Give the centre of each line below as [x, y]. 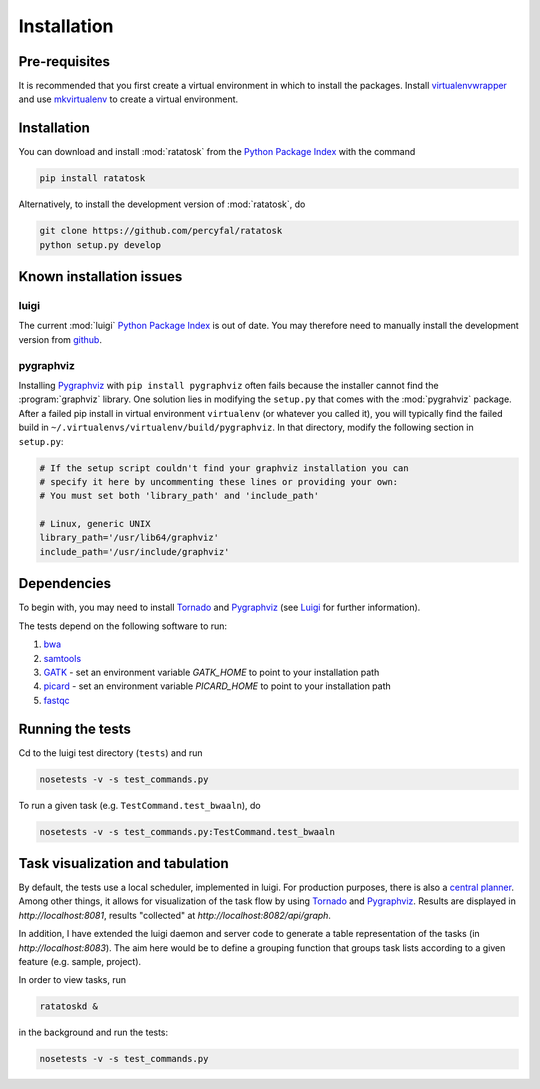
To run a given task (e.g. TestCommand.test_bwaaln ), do [139, 805]
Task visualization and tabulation [123, 863]
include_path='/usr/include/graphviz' [134, 551]
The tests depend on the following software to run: [123, 626]
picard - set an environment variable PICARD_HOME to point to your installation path [217, 686]
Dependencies [65, 583]
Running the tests [75, 728]
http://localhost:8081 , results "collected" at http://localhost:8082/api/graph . [175, 915]
